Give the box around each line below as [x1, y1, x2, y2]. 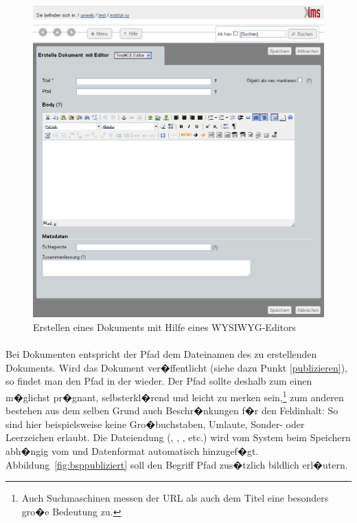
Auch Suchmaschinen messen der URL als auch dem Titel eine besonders [21, 491, 329, 505]
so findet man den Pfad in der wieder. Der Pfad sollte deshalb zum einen [5, 374, 312, 388]
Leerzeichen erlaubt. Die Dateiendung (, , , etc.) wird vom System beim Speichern [5, 430, 351, 445]
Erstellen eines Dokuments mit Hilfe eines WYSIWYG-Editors [33, 319, 297, 334]
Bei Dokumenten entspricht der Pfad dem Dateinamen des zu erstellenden [5, 347, 317, 361]
